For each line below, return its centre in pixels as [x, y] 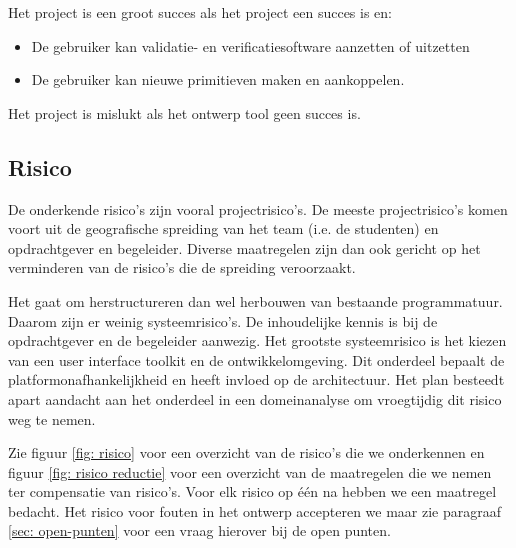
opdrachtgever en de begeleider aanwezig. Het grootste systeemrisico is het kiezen [257, 340]
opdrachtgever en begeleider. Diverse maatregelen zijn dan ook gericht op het [244, 247]
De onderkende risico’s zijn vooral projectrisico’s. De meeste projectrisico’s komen [258, 208]
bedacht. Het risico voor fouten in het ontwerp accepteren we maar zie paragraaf [255, 510]
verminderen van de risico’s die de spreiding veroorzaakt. [182, 267]
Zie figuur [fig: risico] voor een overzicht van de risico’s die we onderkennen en [246, 452]
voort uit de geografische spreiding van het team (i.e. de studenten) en [223, 228]
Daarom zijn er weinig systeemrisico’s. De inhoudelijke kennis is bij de [223, 320]
